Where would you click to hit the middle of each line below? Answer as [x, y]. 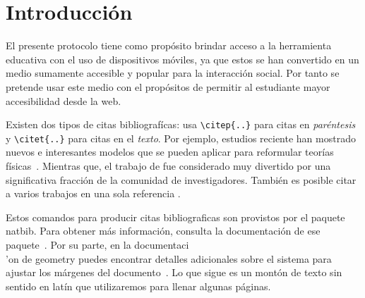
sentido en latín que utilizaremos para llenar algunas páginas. [138, 286]
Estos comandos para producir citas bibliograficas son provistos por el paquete [175, 217]
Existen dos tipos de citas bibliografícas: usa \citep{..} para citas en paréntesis [181, 124]
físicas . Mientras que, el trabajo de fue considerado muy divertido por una [168, 166]
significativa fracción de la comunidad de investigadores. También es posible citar [181, 179]
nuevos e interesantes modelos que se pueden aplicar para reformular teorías [170, 152]
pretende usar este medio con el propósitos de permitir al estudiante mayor [168, 86]
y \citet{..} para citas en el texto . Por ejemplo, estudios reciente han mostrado [181, 138]
